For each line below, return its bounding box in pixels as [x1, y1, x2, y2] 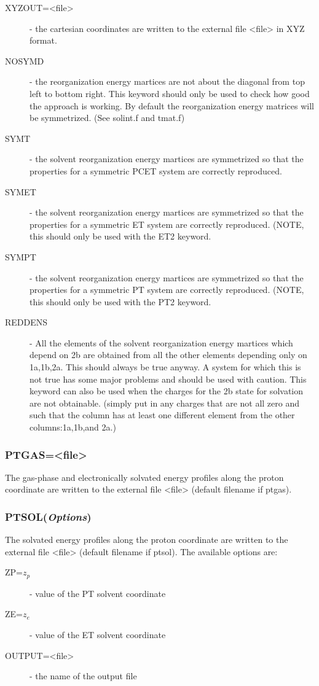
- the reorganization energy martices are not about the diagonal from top [30, 75, 305, 88]
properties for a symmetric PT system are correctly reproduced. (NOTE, [30, 283, 304, 296]
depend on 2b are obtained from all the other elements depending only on [30, 348, 307, 361]
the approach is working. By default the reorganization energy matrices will [30, 99, 314, 112]
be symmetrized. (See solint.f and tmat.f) [30, 111, 185, 124]
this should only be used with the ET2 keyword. [30, 230, 211, 243]
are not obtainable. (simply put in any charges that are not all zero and [30, 396, 299, 409]
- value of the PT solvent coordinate [30, 587, 166, 599]
